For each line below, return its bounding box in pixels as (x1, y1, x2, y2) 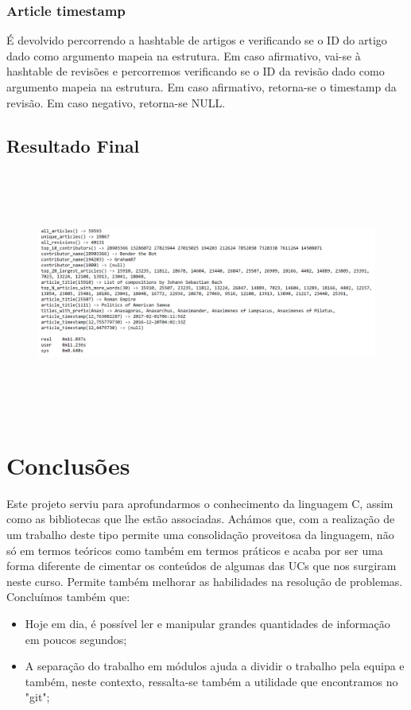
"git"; (25, 689, 50, 705)
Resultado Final (6, 133, 140, 157)
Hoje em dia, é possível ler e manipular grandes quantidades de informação (25, 615, 390, 631)
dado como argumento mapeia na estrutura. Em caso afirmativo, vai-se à (6, 47, 361, 64)
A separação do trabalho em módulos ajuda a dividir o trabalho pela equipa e (25, 658, 405, 674)
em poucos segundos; (25, 630, 127, 647)
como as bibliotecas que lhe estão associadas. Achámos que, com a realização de (6, 510, 395, 527)
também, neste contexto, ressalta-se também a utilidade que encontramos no (25, 673, 398, 689)
